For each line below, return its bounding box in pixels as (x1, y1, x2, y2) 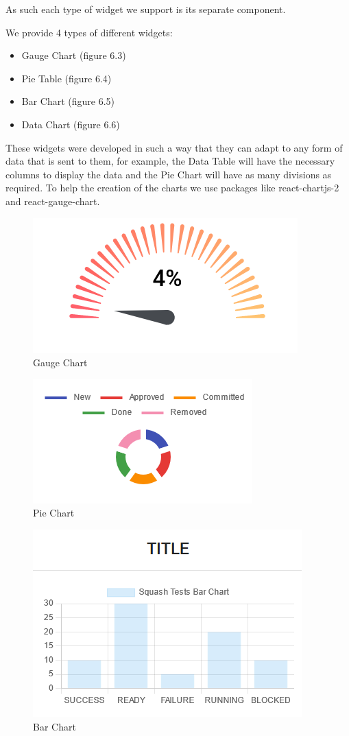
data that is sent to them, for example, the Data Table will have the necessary (5, 154, 335, 168)
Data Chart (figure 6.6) (21, 117, 120, 131)
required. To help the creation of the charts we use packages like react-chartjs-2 (5, 180, 339, 195)
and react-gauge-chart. (5, 193, 100, 208)
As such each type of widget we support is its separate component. (5, 2, 286, 16)
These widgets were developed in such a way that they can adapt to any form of (5, 140, 343, 154)
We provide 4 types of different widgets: (5, 25, 173, 39)
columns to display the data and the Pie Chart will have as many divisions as (5, 167, 332, 181)
